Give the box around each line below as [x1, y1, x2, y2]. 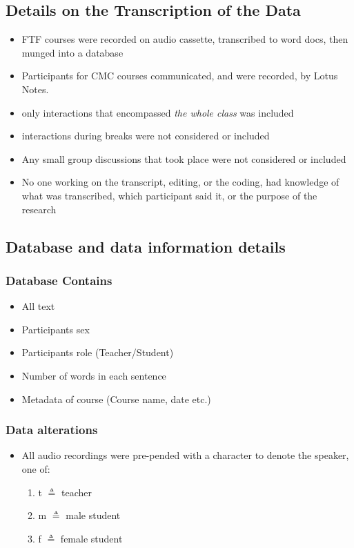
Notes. [21, 81, 49, 96]
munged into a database [21, 45, 124, 59]
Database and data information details [6, 235, 286, 257]
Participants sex [21, 322, 90, 336]
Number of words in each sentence [21, 368, 166, 382]
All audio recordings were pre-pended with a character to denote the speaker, [21, 448, 349, 462]
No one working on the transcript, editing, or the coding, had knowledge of [21, 175, 340, 189]
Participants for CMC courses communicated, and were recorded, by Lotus [21, 68, 338, 83]
